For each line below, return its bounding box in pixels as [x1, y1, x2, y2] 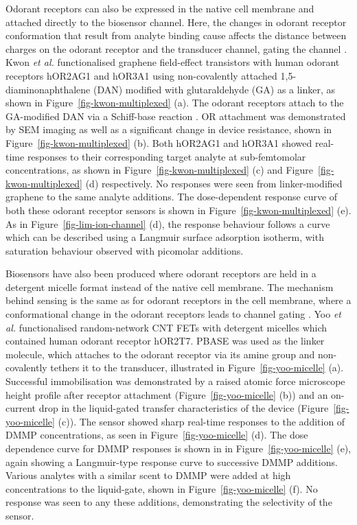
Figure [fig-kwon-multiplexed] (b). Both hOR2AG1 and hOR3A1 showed [5, 135, 312, 150]
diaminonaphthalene [5, 82, 91, 96]
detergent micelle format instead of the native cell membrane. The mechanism [5, 279, 334, 294]
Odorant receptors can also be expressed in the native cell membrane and [5, 1, 314, 15]
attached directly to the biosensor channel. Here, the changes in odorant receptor [5, 14, 347, 29]
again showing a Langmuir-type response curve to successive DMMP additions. [5, 454, 338, 469]
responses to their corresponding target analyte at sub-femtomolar [27, 149, 306, 163]
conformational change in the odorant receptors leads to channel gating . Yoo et [5, 307, 341, 321]
